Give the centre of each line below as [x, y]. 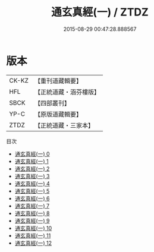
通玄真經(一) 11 [33, 235]
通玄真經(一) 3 [32, 176]
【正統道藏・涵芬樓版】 [67, 92]
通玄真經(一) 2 [32, 168]
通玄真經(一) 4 [32, 183]
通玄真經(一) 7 [32, 206]
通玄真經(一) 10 [33, 228]
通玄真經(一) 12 [33, 243]
